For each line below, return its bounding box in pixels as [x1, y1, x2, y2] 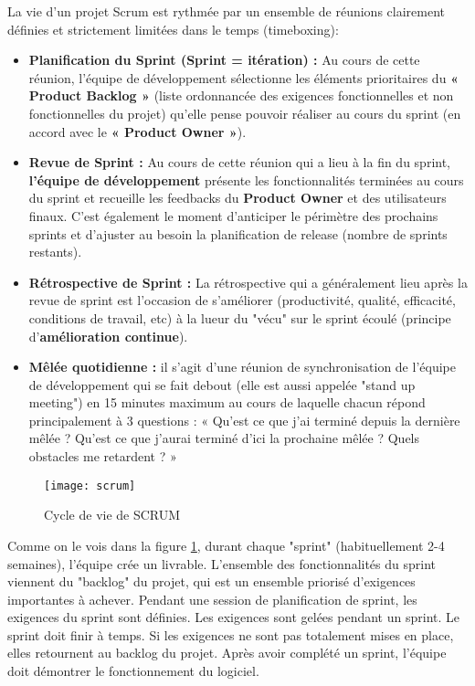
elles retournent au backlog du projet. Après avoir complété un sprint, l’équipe [7, 643, 447, 662]
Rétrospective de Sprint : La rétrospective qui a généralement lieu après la [28, 272, 468, 291]
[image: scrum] [44, 479, 136, 492]
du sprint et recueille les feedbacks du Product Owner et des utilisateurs [28, 188, 447, 207]
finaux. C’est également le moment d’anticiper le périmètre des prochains [28, 206, 438, 225]
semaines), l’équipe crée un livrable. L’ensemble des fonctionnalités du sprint [7, 554, 436, 573]
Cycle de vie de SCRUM [44, 505, 181, 524]
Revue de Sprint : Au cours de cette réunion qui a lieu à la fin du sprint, [28, 153, 450, 172]
